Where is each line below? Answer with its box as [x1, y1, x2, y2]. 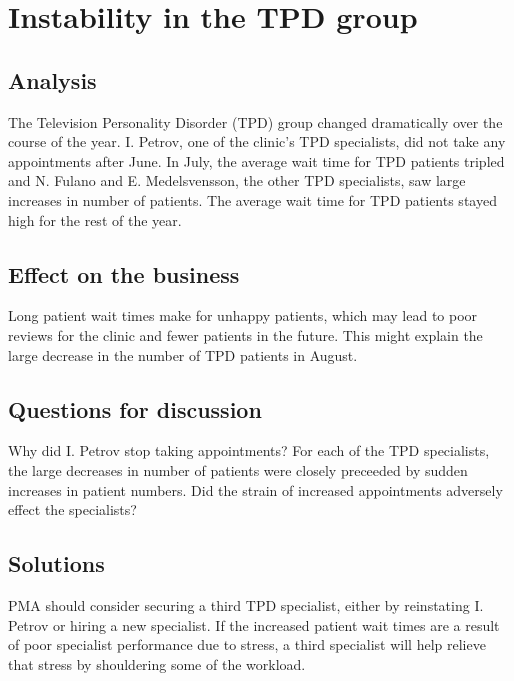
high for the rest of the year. [8, 209, 182, 230]
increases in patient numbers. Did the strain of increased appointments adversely [8, 479, 503, 500]
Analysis [8, 64, 97, 95]
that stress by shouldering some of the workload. [8, 653, 306, 674]
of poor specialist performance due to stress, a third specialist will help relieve [8, 634, 486, 655]
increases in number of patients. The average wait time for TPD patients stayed [8, 189, 497, 210]
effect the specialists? [8, 499, 137, 520]
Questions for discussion [8, 393, 262, 424]
